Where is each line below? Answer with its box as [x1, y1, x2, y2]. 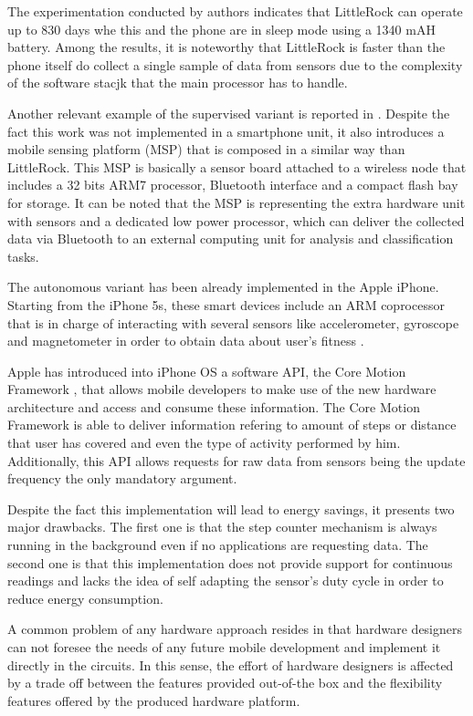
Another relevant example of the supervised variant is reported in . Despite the [7, 103, 450, 122]
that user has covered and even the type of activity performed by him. [7, 433, 401, 452]
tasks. [7, 246, 39, 265]
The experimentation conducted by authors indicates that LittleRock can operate [7, 2, 463, 20]
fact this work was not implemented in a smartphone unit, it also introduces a [7, 121, 445, 140]
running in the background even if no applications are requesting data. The [7, 535, 428, 555]
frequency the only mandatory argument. [7, 469, 237, 488]
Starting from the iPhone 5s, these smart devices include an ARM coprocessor [7, 295, 445, 314]
